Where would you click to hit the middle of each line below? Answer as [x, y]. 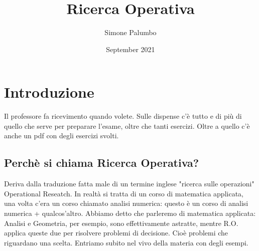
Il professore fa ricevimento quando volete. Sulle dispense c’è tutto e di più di [123, 116]
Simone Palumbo [131, 32]
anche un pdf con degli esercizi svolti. [61, 136]
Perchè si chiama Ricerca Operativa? [102, 163]
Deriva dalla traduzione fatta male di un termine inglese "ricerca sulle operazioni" [129, 184]
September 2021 [131, 49]
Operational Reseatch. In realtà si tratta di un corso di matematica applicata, [124, 193]
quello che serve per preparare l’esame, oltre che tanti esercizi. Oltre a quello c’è [127, 125]
